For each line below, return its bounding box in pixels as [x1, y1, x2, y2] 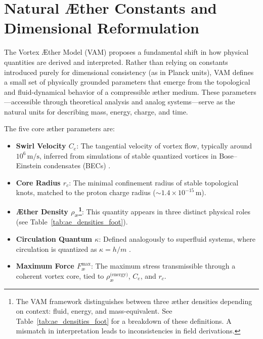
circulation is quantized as [16, 243, 97, 254]
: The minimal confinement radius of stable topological [69, 177, 239, 187]
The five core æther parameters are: [4, 123, 115, 134]
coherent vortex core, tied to [16, 270, 104, 281]
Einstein [16, 160, 41, 171]
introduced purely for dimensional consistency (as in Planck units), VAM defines [4, 66, 254, 77]
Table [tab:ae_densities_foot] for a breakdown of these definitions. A [16, 315, 232, 326]
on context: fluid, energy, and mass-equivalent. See [16, 306, 172, 316]
